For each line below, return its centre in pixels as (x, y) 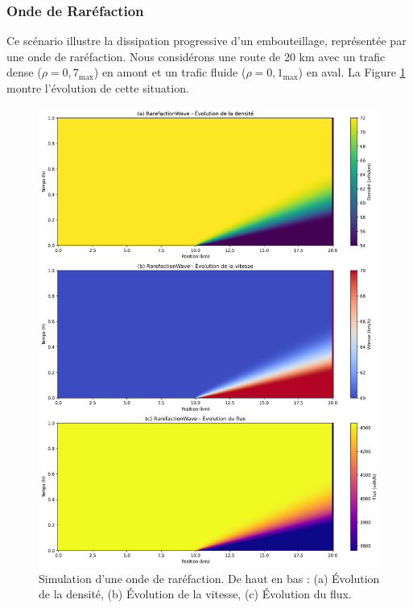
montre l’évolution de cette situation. (98, 88)
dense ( (24, 72)
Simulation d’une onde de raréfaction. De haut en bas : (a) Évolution (209, 578)
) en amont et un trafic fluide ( (170, 72)
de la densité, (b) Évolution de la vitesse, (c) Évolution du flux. (195, 594)
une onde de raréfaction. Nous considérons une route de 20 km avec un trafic (196, 56)
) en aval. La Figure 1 (352, 72)
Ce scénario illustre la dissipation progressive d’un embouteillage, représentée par (206, 41)
